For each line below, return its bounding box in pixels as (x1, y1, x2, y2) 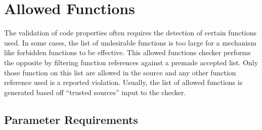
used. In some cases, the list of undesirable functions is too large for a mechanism (4, 37, 256, 48)
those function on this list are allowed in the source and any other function (4, 67, 236, 77)
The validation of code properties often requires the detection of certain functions (4, 27, 256, 38)
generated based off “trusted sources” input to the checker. (4, 86, 186, 97)
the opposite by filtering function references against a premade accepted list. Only (4, 57, 258, 67)
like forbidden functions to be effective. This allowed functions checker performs (4, 47, 251, 58)
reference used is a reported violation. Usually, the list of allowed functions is (4, 77, 243, 88)
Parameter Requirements (4, 111, 138, 127)
